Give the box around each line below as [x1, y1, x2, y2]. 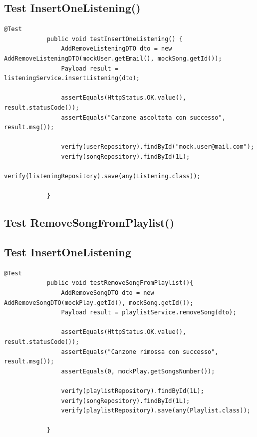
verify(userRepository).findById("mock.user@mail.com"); [61, 143, 255, 151]
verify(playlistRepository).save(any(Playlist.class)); [61, 407, 251, 414]
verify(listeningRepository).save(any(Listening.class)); [4, 173, 201, 180]
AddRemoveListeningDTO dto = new [61, 45, 172, 53]
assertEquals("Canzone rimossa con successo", [61, 348, 219, 355]
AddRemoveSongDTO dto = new [61, 289, 154, 297]
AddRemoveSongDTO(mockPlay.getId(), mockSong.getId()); [4, 299, 194, 306]
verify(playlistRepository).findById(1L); [61, 387, 204, 394]
